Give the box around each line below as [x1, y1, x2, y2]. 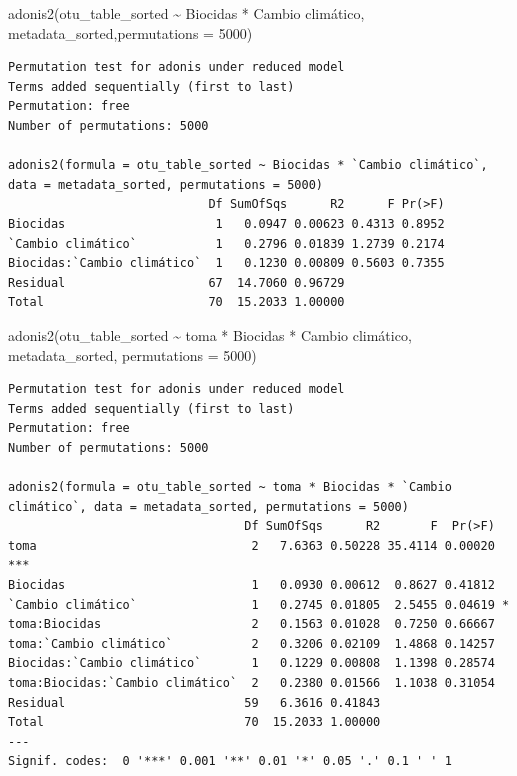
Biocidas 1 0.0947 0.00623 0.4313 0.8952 [8, 216, 445, 231]
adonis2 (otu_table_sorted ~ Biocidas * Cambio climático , [8, 3, 365, 23]
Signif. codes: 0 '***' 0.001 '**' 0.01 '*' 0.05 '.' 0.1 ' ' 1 [8, 754, 452, 769]
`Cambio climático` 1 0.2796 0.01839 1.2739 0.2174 [8, 236, 445, 251]
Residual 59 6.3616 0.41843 [8, 695, 381, 710]
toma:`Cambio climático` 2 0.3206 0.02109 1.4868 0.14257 [8, 636, 495, 651]
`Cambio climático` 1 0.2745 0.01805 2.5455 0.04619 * [8, 597, 510, 612]
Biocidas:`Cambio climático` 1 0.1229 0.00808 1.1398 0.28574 [8, 656, 495, 671]
